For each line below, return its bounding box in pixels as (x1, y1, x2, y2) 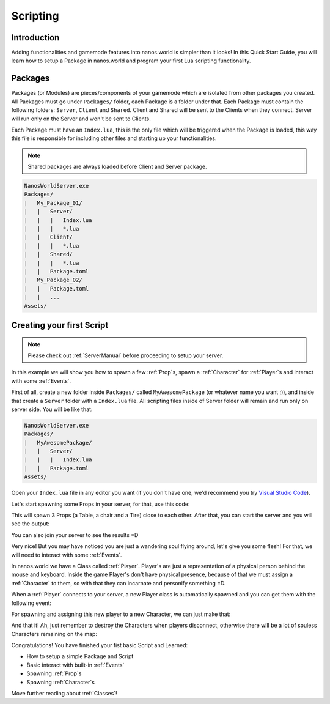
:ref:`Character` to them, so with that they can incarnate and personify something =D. (11, 579, 226, 587)
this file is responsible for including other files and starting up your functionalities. (11, 135, 217, 142)
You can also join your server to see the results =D (11, 531, 139, 538)
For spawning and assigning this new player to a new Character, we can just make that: (11, 610, 231, 618)
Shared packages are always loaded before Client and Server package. (28, 163, 207, 171)
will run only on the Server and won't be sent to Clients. (11, 115, 151, 122)
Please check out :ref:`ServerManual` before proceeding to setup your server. (28, 352, 224, 359)
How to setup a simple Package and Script (26, 653, 134, 660)
